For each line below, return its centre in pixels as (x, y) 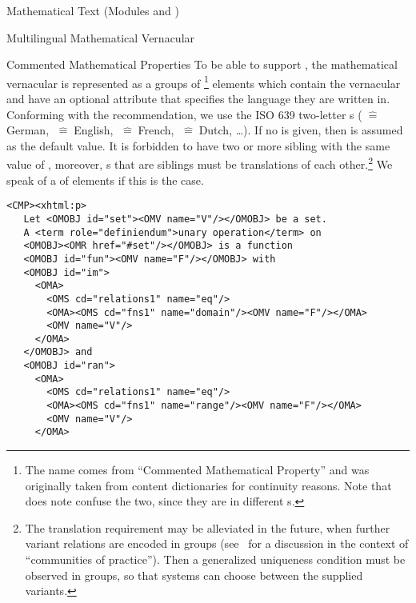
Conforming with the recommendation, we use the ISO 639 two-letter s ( (184, 114)
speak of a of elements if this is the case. (105, 180)
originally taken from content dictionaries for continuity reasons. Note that (208, 485)
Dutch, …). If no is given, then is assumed (301, 130)
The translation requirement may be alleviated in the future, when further (208, 527)
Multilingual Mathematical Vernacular (101, 37)
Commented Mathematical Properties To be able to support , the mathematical (202, 64)
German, (28, 130)
